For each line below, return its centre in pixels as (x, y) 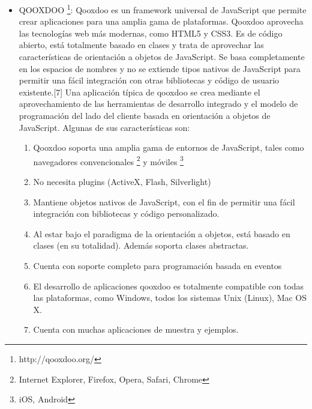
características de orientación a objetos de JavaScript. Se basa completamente (162, 57)
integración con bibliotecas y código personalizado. (126, 214)
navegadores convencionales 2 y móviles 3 (108, 160)
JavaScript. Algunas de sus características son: (104, 127)
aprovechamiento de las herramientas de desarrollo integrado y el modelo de (158, 104)
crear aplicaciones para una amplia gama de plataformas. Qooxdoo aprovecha (161, 21)
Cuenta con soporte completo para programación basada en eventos (157, 265)
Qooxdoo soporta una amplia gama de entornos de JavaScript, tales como (169, 147)
